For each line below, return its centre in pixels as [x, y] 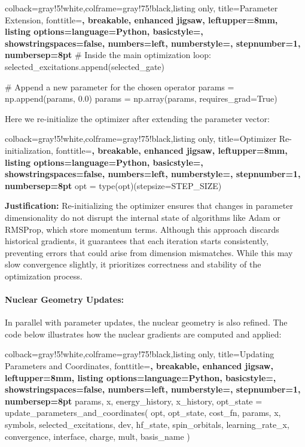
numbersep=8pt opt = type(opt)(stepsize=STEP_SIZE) [113, 185]
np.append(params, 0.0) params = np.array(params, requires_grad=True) [141, 98]
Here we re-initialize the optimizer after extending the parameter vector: [137, 118]
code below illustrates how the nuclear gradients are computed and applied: [143, 334]
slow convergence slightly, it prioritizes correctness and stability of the [133, 264]
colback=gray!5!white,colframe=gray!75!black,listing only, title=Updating [140, 354]
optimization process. [44, 276]
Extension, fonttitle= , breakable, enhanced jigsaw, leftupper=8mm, [141, 19]
